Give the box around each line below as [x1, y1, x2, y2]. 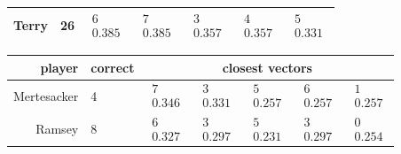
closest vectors [222, 58, 312, 76]
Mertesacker [13, 86, 79, 104]
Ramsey [35, 119, 79, 137]
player [40, 58, 79, 76]
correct [90, 58, 135, 76]
